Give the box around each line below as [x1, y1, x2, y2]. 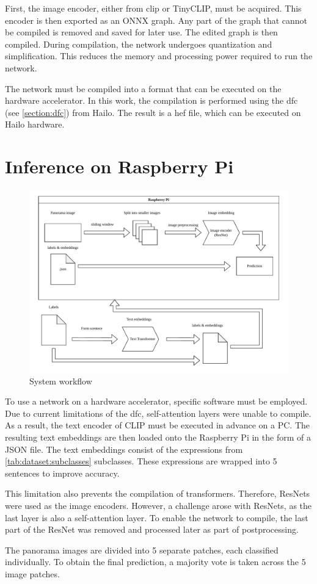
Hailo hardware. [5, 118, 65, 131]
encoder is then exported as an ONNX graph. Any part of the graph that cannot [5, 13, 308, 26]
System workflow [29, 374, 92, 387]
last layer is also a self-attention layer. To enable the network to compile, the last [5, 511, 308, 524]
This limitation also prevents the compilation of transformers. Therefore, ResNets [5, 487, 310, 500]
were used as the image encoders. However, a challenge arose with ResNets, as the [5, 499, 312, 511]
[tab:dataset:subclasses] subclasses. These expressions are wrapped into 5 [5, 455, 277, 467]
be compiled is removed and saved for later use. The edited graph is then [5, 26, 278, 38]
